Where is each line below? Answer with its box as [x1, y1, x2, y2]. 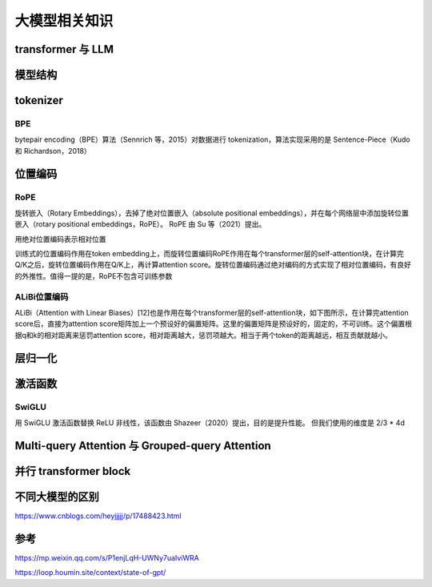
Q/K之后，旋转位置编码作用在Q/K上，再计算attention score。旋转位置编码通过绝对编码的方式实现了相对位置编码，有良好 [14, 260, 412, 270]
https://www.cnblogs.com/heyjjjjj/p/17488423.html [14, 511, 182, 521]
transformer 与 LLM [14, 42, 114, 56]
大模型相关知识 [14, 12, 114, 30]
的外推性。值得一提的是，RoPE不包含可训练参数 [14, 271, 173, 280]
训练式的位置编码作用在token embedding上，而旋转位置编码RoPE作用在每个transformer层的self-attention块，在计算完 [14, 249, 404, 259]
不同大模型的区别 [14, 489, 99, 504]
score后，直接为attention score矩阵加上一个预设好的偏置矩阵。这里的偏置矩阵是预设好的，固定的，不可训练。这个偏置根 [14, 319, 412, 328]
